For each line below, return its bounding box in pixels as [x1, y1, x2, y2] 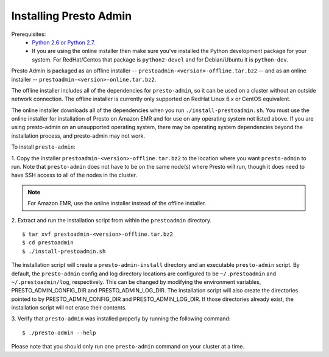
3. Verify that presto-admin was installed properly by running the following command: [11, 315, 231, 322]
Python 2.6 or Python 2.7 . [32, 38, 96, 46]
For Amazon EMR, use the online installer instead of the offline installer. [27, 200, 207, 207]
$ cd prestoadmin [22, 239, 74, 246]
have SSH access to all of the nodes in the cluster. [11, 171, 137, 179]
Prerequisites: [11, 30, 46, 38]
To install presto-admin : [11, 143, 76, 150]
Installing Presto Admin [11, 9, 132, 23]
